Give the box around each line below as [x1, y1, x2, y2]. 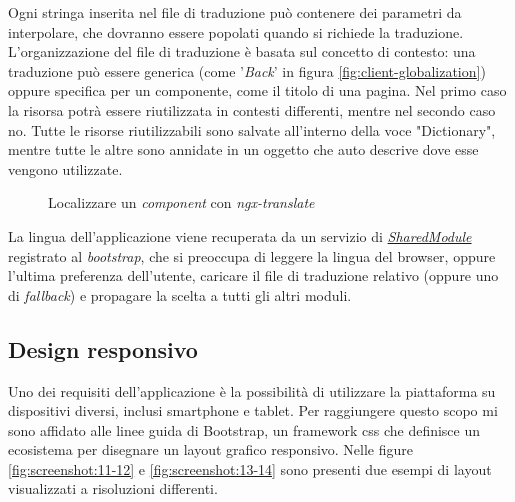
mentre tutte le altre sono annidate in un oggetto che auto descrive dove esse [8, 139, 479, 160]
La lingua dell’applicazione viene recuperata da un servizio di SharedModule [8, 225, 472, 246]
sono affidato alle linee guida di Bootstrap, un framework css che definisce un [8, 419, 481, 440]
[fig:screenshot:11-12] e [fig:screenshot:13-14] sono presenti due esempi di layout [8, 458, 492, 479]
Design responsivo [8, 333, 198, 364]
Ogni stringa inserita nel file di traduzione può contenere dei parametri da [8, 2, 462, 22]
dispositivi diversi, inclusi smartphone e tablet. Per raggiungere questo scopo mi [8, 400, 498, 421]
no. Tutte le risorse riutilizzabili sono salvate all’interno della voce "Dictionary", [8, 119, 496, 140]
